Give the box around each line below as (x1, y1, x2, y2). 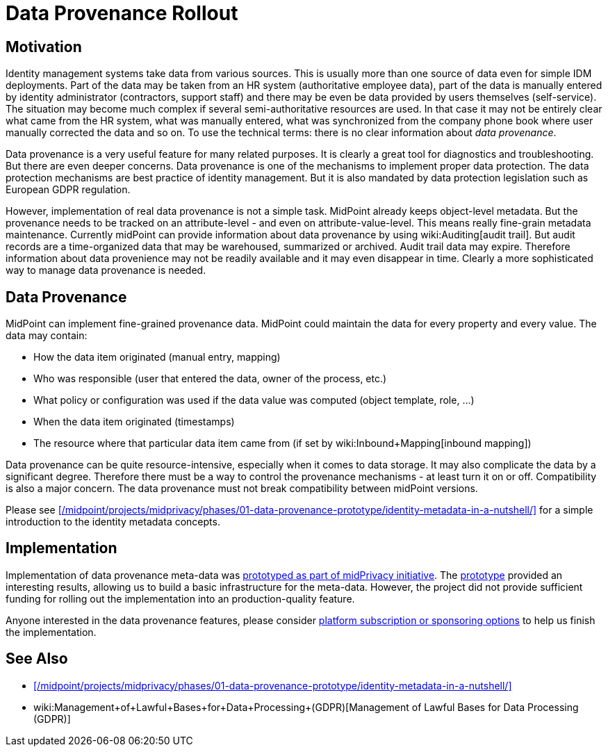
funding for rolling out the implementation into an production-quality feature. (6, 592, 355, 605)
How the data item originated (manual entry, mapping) (33, 351, 281, 363)
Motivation (6, 38, 82, 56)
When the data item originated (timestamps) (33, 416, 235, 428)
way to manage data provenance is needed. (6, 264, 206, 277)
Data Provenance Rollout (6, 1, 238, 25)
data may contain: (6, 329, 88, 342)
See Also (6, 650, 68, 668)
